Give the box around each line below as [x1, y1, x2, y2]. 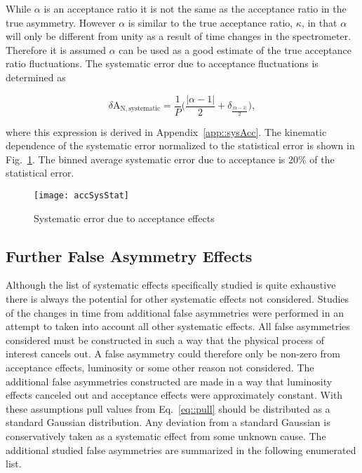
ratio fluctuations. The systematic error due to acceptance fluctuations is [6, 56, 319, 71]
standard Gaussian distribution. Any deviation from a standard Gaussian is [6, 415, 330, 430]
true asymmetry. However [6, 15, 116, 29]
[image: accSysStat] [34, 191, 130, 200]
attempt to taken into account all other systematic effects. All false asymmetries [6, 319, 350, 334]
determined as [6, 69, 66, 84]
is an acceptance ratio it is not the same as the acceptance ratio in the [43, 1, 347, 15]
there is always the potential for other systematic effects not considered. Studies [6, 292, 349, 306]
